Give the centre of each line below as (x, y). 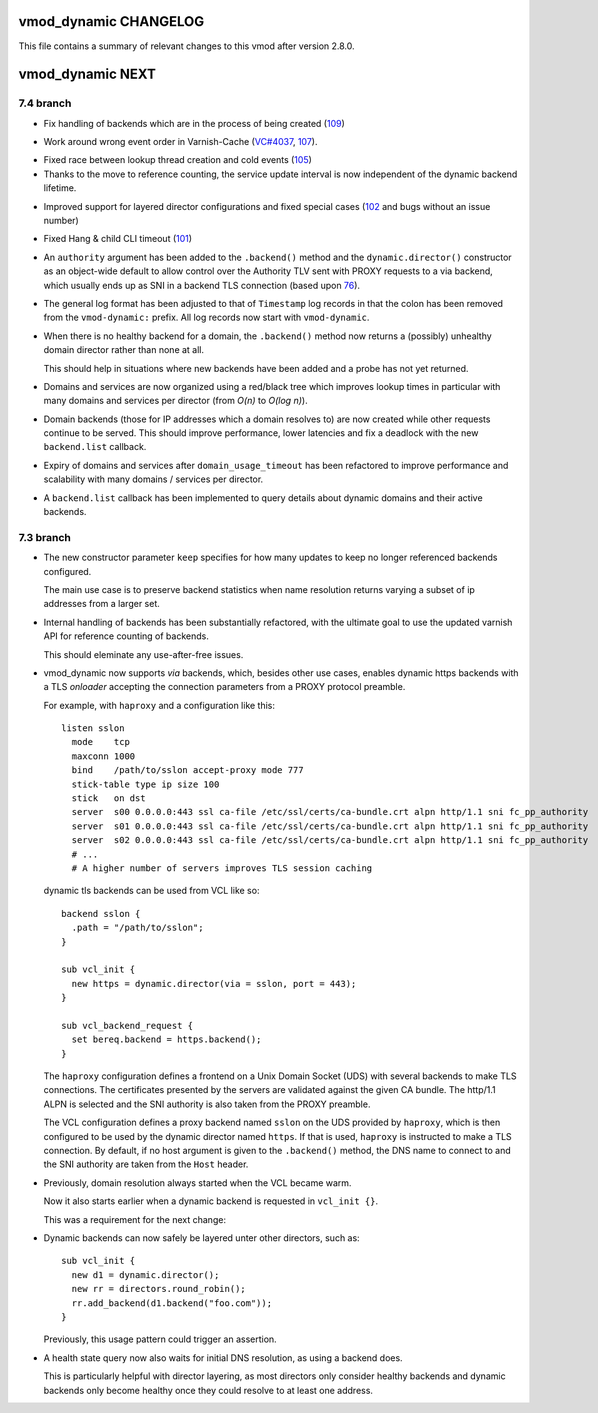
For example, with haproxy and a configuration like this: (159, 705)
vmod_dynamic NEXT (87, 74)
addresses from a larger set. (101, 604)
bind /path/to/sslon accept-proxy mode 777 (187, 770)
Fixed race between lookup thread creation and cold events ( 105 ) (177, 160)
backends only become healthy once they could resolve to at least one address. (208, 1390)
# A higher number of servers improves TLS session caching (222, 868)
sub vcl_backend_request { (127, 1025)
